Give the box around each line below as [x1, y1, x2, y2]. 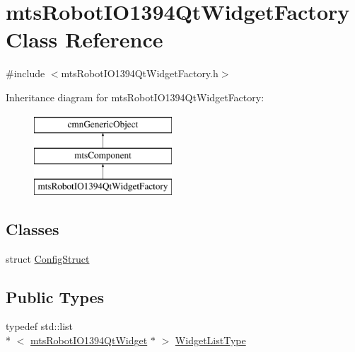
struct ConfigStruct [6, 251, 90, 266]
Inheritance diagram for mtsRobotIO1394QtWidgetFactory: [6, 89, 264, 104]
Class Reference [6, 25, 163, 54]
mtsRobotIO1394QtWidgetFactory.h [61, 66, 219, 81]
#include [6, 66, 45, 81]
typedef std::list [6, 319, 74, 334]
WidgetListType [175, 333, 246, 348]
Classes [6, 217, 59, 239]
